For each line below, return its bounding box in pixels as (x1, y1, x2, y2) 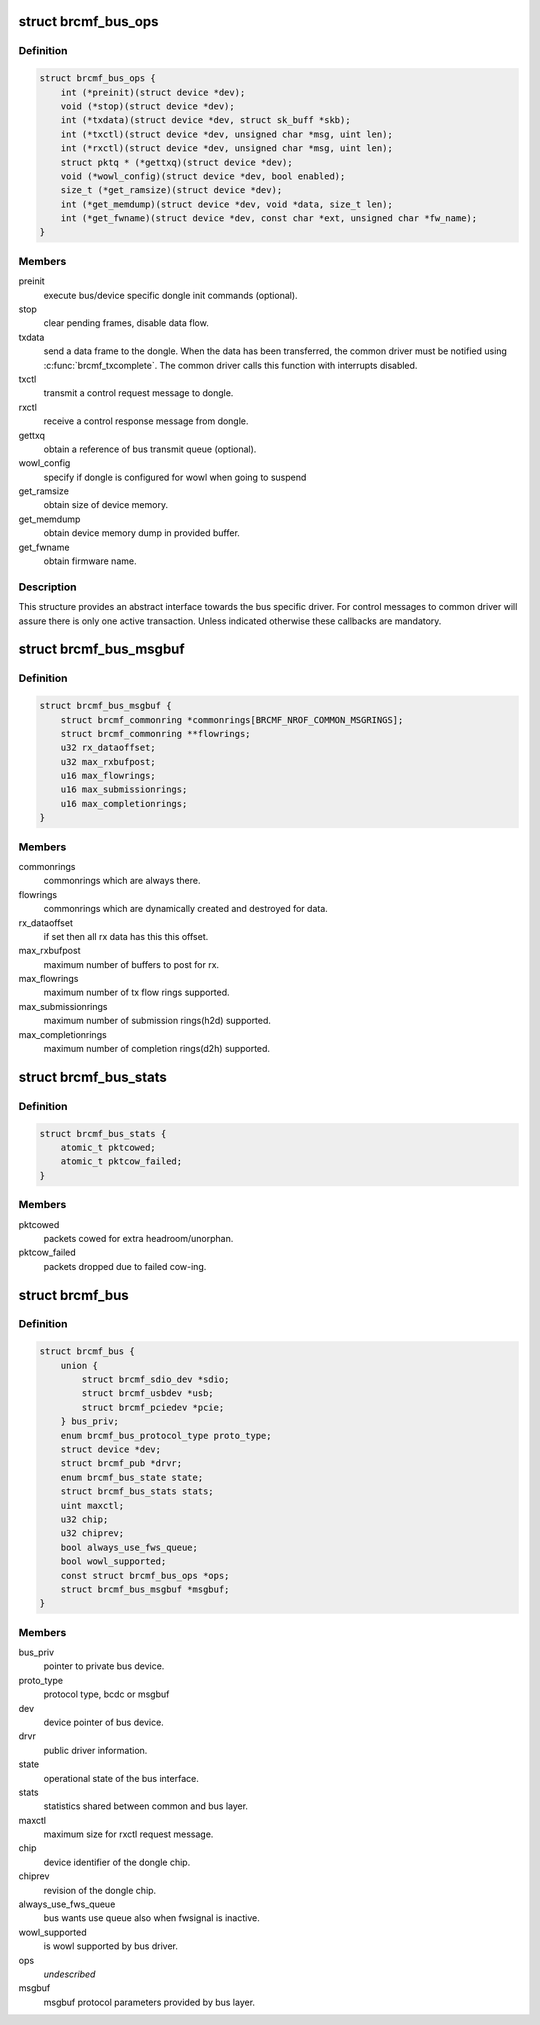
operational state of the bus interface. (43, 1772, 199, 1784)
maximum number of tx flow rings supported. (43, 986, 230, 999)
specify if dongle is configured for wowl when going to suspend (43, 471, 307, 483)
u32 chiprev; (60, 1528, 125, 1539)
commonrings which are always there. (43, 875, 201, 887)
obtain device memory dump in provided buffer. (43, 527, 240, 539)
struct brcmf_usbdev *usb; (81, 1388, 214, 1399)
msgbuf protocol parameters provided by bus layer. (43, 1996, 255, 2008)
